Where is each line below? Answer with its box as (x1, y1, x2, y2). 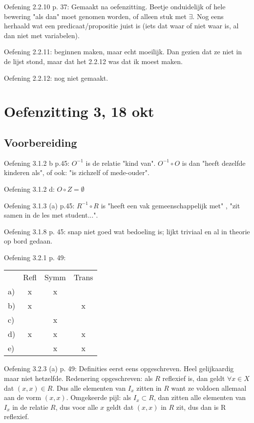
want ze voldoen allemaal (171, 382, 247, 393)
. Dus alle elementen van (52, 382, 126, 393)
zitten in (136, 382, 162, 393)
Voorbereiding (4, 134, 77, 150)
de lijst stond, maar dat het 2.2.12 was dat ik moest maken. (4, 56, 183, 66)
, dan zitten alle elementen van (153, 392, 246, 402)
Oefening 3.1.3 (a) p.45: (4, 200, 75, 210)
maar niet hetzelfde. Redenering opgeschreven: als (4, 373, 153, 383)
